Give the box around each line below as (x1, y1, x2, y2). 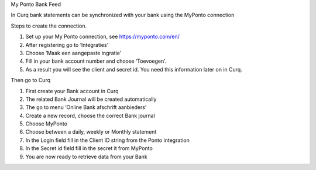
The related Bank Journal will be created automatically (25, 96, 157, 103)
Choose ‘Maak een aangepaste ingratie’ (25, 49, 122, 56)
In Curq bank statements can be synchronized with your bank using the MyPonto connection (11, 12, 235, 19)
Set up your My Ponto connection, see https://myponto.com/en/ (25, 33, 180, 40)
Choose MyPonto (25, 120, 67, 127)
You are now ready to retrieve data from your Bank (25, 153, 147, 160)
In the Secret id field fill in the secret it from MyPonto (25, 145, 153, 152)
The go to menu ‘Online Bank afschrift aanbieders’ (25, 104, 147, 111)
